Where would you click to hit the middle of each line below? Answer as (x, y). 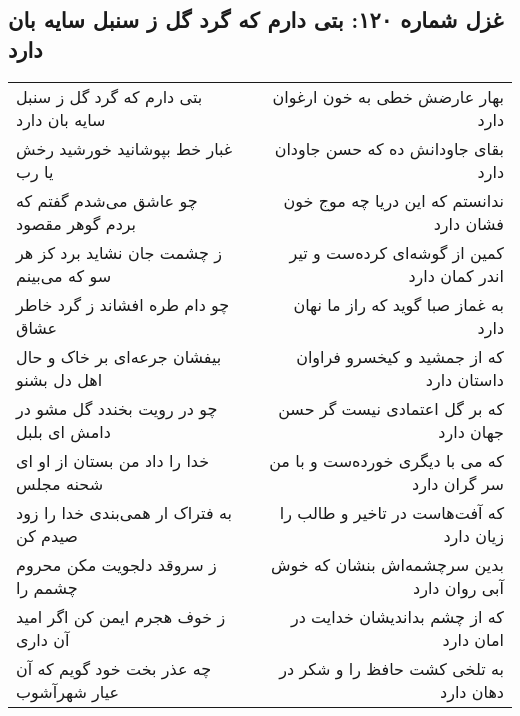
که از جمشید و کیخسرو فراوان (400, 356)
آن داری (43, 639)
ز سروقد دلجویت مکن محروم (116, 564)
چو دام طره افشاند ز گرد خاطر (123, 304)
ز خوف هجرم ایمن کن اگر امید (121, 616)
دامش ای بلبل (63, 431)
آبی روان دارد (458, 587)
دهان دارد (472, 691)
